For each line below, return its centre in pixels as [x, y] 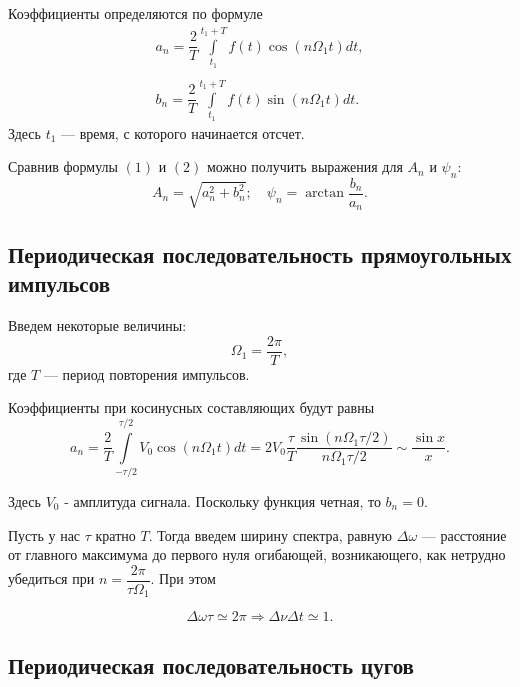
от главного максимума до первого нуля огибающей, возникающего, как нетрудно [257, 554]
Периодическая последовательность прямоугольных [260, 253]
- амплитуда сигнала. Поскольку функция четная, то [222, 501]
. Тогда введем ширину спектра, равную [270, 534]
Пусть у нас [44, 534]
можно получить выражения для [305, 166]
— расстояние [464, 534]
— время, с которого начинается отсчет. [183, 132]
